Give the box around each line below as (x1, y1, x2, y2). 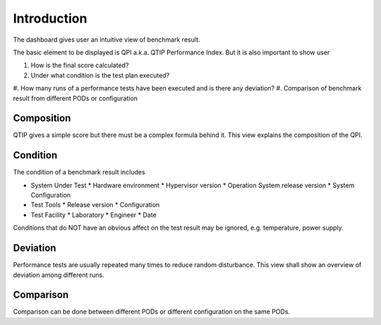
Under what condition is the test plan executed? (30, 71, 170, 79)
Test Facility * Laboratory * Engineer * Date (30, 211, 157, 219)
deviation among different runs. (13, 271, 105, 279)
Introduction (13, 11, 87, 26)
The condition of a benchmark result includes (13, 168, 145, 177)
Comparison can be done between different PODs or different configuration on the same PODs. (13, 307, 291, 316)
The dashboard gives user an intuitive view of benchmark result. (13, 35, 200, 44)
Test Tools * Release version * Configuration (30, 201, 160, 209)
